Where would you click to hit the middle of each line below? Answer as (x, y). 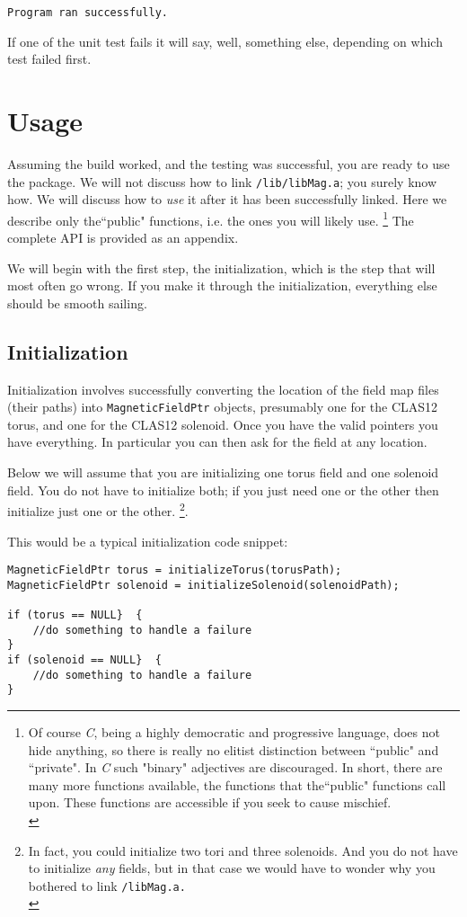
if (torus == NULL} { (75, 615)
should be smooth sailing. (77, 303)
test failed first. (49, 59)
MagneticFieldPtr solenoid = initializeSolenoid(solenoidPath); (203, 585)
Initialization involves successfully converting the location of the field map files (223, 389)
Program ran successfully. (88, 13)
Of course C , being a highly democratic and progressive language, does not (234, 732)
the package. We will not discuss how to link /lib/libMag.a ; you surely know (222, 181)
